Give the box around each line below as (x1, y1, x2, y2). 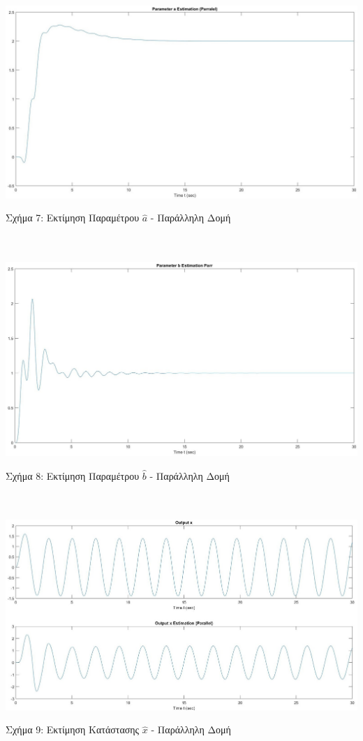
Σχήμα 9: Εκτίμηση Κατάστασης (6, 722, 140, 737)
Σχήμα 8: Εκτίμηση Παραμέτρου (6, 468, 140, 483)
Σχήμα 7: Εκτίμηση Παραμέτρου (6, 210, 140, 225)
